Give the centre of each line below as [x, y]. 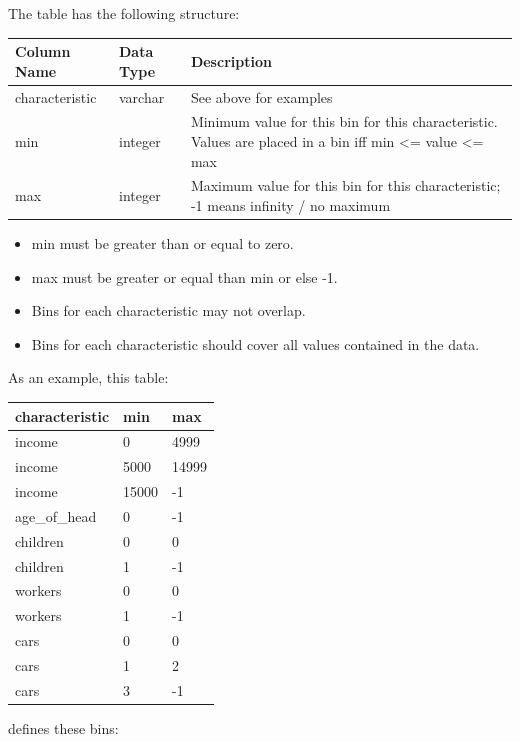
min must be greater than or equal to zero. [162, 243]
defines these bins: [63, 727]
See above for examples [261, 96]
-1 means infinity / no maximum [290, 205]
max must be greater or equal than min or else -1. [184, 276]
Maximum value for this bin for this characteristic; [345, 185]
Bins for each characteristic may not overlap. [168, 310]
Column [43, 51]
